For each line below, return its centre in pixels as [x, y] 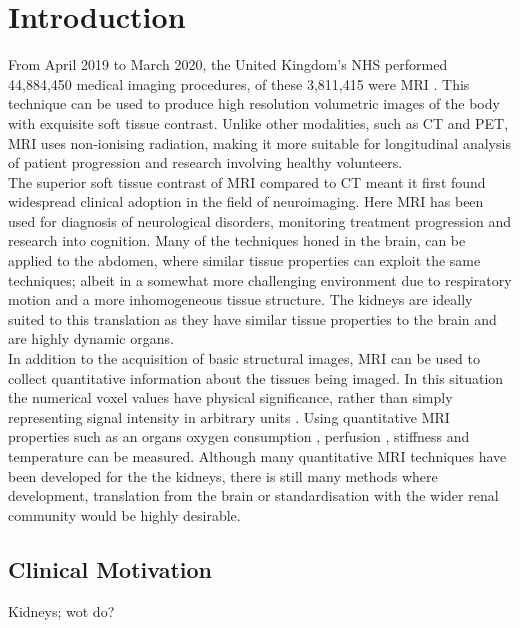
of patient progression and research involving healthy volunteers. [205, 162]
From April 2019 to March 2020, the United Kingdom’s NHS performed [228, 64]
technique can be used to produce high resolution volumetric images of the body [254, 103]
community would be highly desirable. [124, 514]
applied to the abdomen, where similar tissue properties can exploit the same [244, 260]
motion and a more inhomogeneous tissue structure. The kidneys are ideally [240, 299]
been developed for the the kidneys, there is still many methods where [223, 475]
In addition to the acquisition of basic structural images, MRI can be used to [244, 358]
